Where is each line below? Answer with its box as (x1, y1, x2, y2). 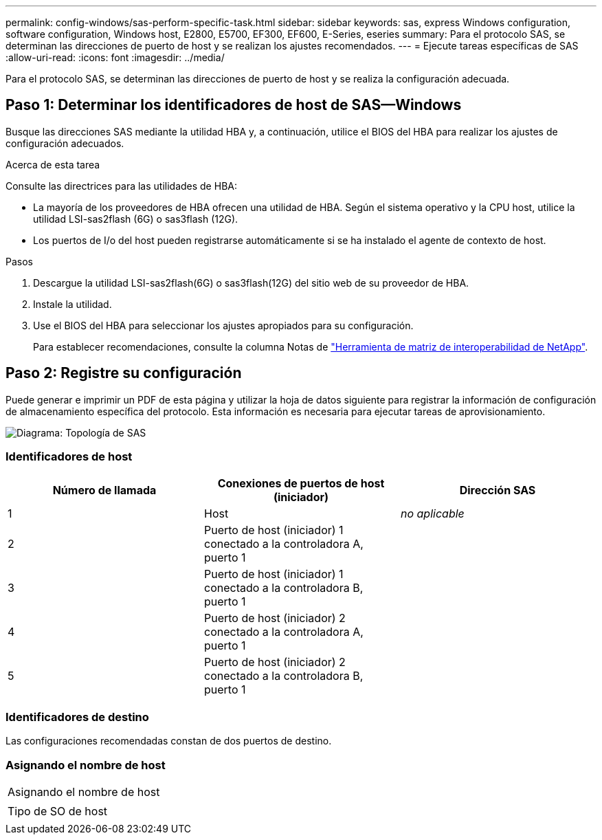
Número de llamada (52, 483, 157, 498)
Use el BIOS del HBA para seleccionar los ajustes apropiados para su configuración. (33, 319, 414, 331)
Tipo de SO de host (8, 804, 108, 818)
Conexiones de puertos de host (217, 476, 385, 491)
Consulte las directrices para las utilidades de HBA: (5, 179, 237, 192)
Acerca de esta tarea (5, 158, 100, 170)
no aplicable (400, 507, 465, 521)
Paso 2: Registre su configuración (5, 364, 242, 382)
